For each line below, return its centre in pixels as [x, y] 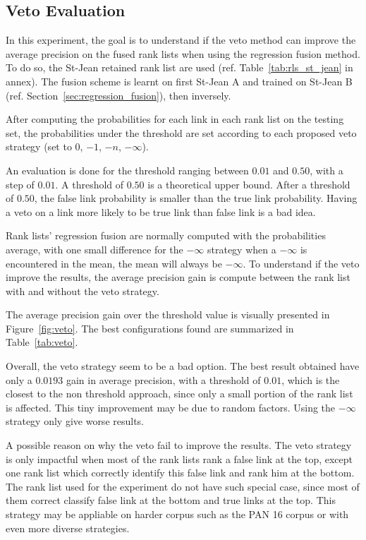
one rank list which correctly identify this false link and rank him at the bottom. [180, 473]
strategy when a [242, 249]
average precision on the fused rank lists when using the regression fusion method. [183, 53]
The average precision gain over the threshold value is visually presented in [168, 314]
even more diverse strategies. [68, 528]
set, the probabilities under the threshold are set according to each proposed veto [181, 132]
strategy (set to [39, 146]
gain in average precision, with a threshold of [163, 379]
